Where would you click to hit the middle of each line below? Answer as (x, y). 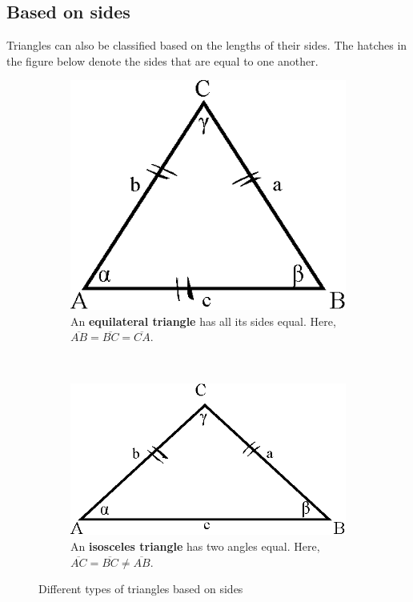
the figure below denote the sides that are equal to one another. (162, 60)
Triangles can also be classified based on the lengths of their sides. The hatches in (207, 45)
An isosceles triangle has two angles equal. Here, (195, 546)
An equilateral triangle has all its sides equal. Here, (203, 321)
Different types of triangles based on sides (141, 589)
